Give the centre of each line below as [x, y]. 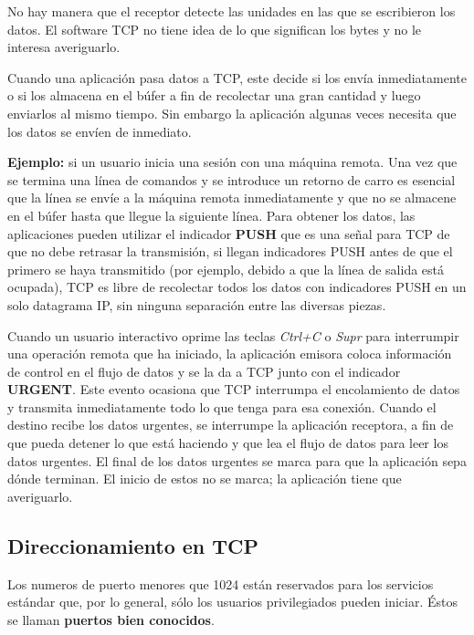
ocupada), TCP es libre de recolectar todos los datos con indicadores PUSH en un [237, 287]
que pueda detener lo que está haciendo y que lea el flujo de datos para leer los [228, 443]
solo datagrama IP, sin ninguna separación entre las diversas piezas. [197, 304]
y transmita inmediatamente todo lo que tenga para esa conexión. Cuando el [222, 406]
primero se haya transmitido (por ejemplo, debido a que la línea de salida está [226, 269]
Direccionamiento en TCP [133, 545]
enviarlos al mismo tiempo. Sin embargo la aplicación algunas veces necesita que [232, 113]
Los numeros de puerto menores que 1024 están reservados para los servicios [221, 583]
